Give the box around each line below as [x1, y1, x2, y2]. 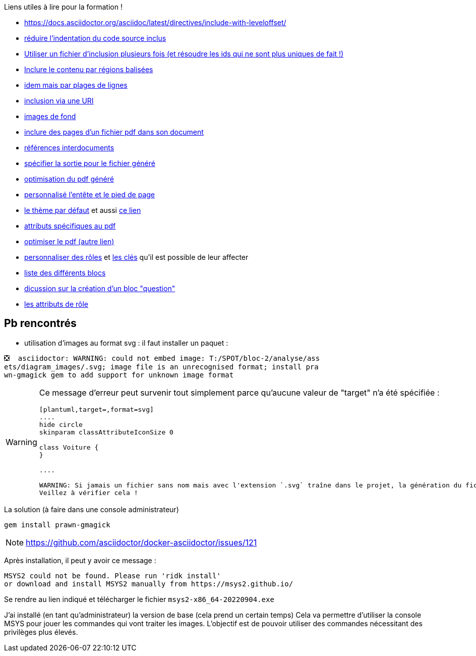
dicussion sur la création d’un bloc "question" [24, 284, 175, 293]
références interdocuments [24, 143, 114, 152]
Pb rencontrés [4, 317, 77, 330]
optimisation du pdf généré [24, 175, 114, 183]
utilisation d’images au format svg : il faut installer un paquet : [24, 338, 228, 347]
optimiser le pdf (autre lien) [24, 237, 114, 246]
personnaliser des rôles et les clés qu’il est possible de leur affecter [24, 253, 249, 261]
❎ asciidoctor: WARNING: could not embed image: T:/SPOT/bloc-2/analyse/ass [4, 354, 320, 362]
